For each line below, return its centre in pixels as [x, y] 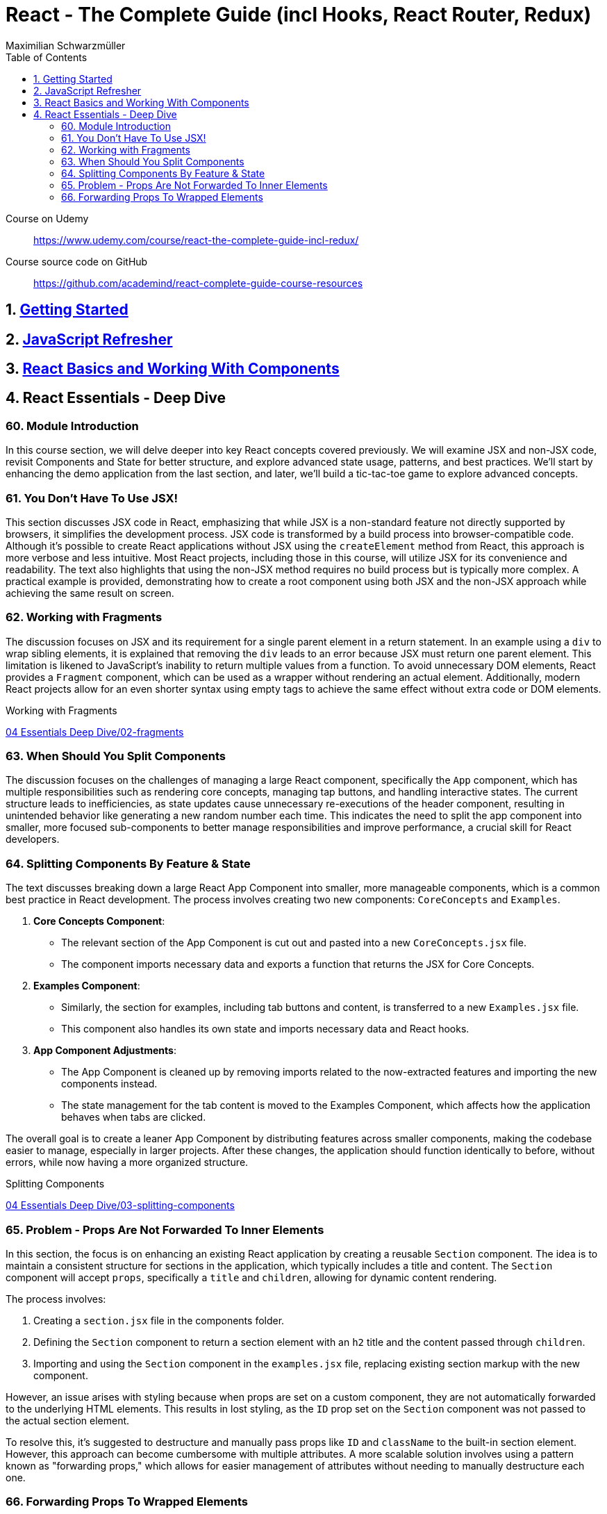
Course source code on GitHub [77, 261]
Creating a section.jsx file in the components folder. [159, 1320]
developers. [33, 839]
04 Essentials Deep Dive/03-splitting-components [120, 1206]
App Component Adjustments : [105, 1051]
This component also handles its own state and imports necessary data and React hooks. [265, 1029]
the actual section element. [68, 1420]
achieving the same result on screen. [90, 593]
